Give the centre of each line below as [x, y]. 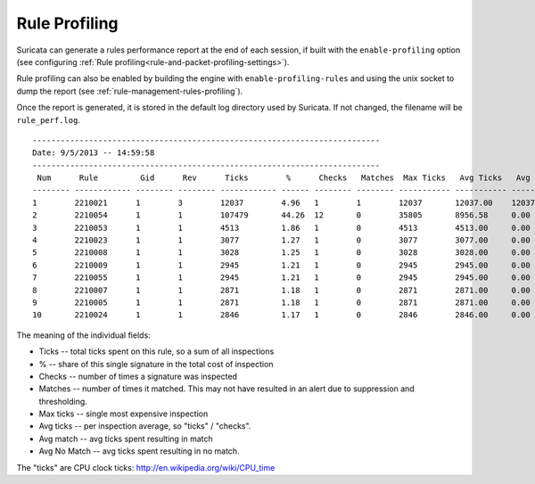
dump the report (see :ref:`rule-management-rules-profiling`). [130, 91]
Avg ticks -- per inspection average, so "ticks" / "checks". [145, 426]
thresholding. [63, 401]
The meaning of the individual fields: [83, 335]
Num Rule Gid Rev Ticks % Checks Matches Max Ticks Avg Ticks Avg [284, 178]
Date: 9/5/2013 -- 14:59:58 [94, 153]
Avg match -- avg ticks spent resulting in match [126, 439]
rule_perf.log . [48, 119]
